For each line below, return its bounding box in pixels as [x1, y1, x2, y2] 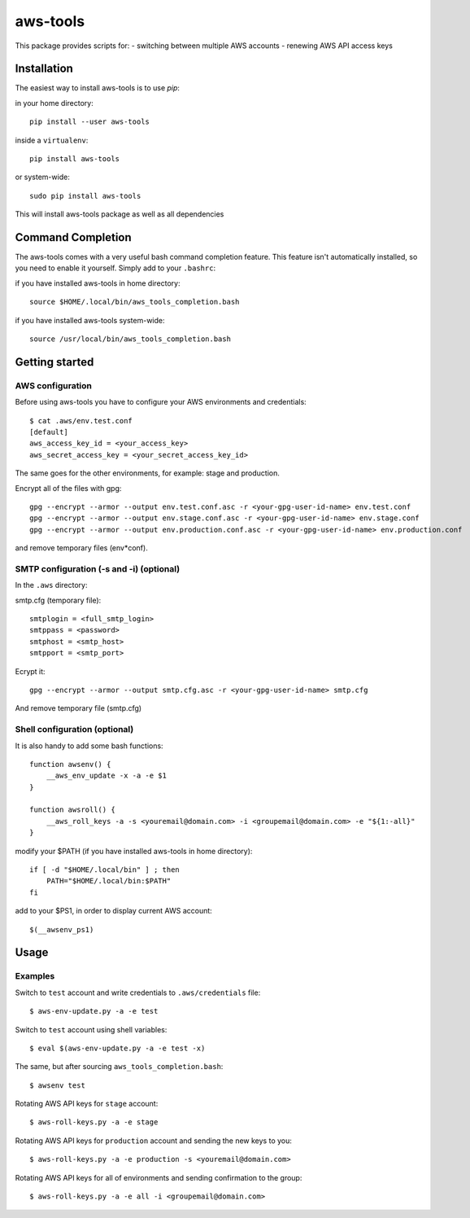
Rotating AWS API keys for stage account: [15, 1099, 159, 1109]
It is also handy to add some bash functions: [15, 741, 163, 751]
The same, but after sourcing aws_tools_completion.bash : [15, 1062, 224, 1071]
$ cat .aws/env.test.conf [29, 416, 133, 425]
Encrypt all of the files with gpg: [15, 483, 122, 493]
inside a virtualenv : [15, 135, 89, 145]
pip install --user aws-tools [29, 117, 150, 126]
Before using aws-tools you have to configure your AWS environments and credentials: [15, 397, 307, 407]
